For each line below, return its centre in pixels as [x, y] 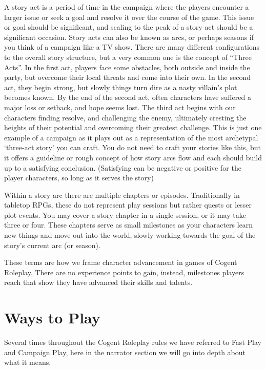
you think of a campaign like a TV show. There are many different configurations [132, 47]
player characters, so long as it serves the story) [79, 178]
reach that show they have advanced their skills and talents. [98, 282]
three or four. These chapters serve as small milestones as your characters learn [129, 225]
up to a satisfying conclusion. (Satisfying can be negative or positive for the [123, 167]
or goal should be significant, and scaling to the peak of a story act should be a [129, 27]
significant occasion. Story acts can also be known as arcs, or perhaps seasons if [129, 37]
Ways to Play [52, 317]
